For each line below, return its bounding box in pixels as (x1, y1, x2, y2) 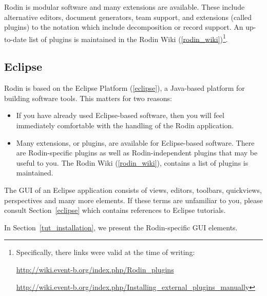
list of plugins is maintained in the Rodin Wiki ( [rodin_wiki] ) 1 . (29, 32, 228, 44)
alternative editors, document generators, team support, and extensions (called (4, 11, 252, 22)
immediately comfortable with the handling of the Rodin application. (16, 120, 234, 131)
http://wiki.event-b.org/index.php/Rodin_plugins (16, 264, 174, 274)
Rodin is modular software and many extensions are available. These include (4, 2, 245, 12)
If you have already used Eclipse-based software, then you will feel (16, 110, 224, 121)
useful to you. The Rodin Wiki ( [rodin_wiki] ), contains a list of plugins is (16, 157, 249, 168)
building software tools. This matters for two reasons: (4, 92, 172, 103)
